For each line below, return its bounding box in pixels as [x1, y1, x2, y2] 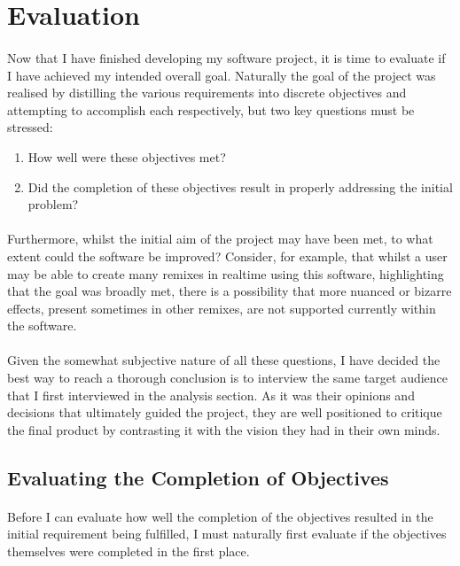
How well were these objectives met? [27, 147, 226, 166]
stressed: [7, 118, 53, 136]
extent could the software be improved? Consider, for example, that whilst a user [7, 246, 448, 265]
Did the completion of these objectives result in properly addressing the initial [27, 177, 453, 196]
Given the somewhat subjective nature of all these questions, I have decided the [7, 351, 441, 369]
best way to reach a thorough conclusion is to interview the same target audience [7, 368, 448, 387]
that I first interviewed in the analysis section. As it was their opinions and [7, 385, 415, 404]
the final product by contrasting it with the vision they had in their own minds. [7, 420, 441, 438]
